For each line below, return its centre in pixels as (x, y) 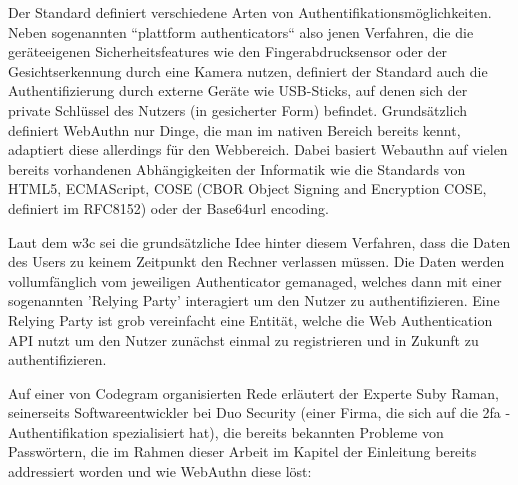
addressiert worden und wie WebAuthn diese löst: (160, 471)
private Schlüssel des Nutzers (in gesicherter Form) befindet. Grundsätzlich (238, 109)
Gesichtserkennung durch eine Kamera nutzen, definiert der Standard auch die (248, 70)
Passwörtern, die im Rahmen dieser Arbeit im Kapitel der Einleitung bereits (242, 451)
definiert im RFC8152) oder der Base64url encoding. (168, 207)
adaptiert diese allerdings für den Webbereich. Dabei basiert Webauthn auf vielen (258, 149)
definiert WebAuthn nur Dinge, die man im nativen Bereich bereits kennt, (234, 129)
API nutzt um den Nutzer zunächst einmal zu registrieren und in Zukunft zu (243, 339)
